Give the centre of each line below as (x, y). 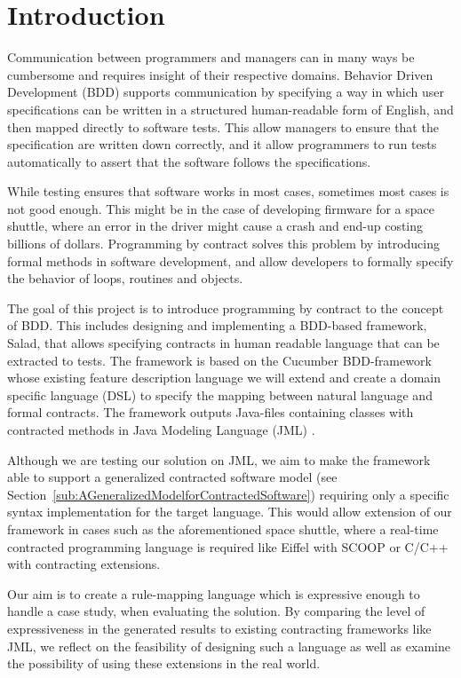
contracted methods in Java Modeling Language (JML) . (161, 430)
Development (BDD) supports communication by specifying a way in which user (226, 92)
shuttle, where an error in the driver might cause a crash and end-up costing (215, 226)
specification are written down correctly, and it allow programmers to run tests (222, 144)
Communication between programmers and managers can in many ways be (211, 57)
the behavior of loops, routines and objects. (125, 278)
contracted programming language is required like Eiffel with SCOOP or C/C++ (228, 546)
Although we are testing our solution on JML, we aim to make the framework (219, 459)
